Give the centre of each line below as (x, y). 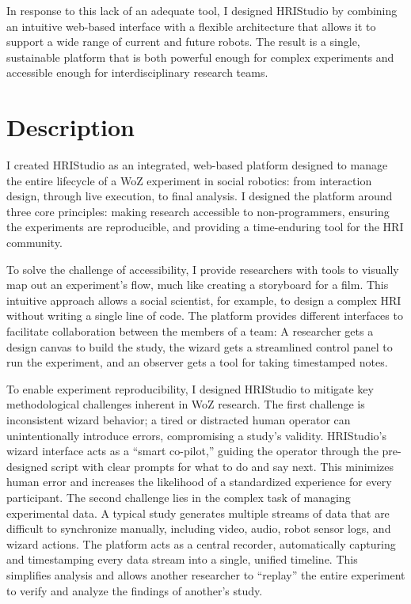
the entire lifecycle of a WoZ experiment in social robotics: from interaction (189, 180)
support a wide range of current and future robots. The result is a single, (183, 42)
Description (71, 127)
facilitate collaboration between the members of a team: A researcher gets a (190, 331)
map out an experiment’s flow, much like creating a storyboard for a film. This (198, 285)
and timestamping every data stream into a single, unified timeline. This (182, 559)
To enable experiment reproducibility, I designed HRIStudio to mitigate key (190, 388)
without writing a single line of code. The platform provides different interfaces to (205, 315)
